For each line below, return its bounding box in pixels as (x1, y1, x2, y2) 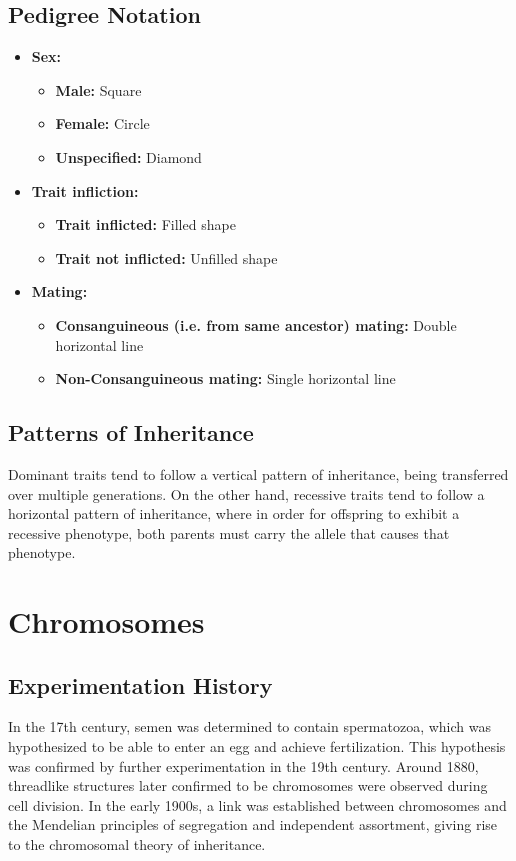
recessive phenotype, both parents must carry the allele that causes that (8, 522, 450, 543)
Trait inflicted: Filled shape (55, 214, 236, 235)
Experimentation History (8, 669, 273, 700)
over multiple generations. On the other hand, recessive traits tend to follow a (8, 483, 485, 504)
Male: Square (55, 79, 142, 100)
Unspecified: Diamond (55, 146, 202, 167)
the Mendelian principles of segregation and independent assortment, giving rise (8, 814, 498, 835)
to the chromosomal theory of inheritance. (8, 834, 266, 855)
